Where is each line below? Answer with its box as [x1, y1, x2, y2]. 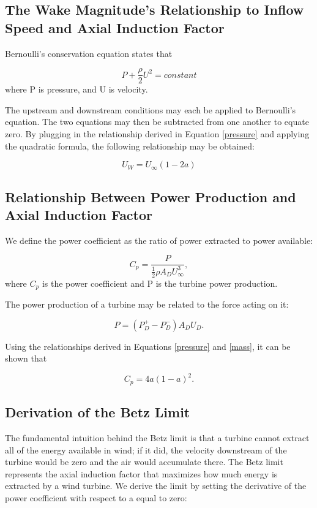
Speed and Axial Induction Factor [5, 18, 225, 37]
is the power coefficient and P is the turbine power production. [42, 276, 278, 289]
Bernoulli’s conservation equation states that [5, 47, 173, 59]
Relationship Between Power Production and [5, 187, 296, 206]
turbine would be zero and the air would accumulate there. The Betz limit [5, 455, 283, 468]
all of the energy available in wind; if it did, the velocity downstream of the [5, 443, 287, 456]
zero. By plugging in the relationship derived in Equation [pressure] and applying [5, 127, 310, 140]
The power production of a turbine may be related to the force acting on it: [5, 298, 289, 311]
